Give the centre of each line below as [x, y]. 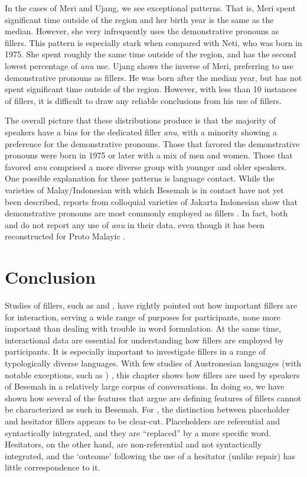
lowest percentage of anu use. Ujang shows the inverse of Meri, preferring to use [149, 65]
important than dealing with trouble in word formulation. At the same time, [143, 328]
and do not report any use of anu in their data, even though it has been [135, 224]
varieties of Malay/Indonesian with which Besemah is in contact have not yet [144, 189]
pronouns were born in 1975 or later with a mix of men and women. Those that [149, 155]
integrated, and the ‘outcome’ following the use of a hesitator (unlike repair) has [150, 455]
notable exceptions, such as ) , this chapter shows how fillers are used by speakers [152, 374]
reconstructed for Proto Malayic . [65, 236]
